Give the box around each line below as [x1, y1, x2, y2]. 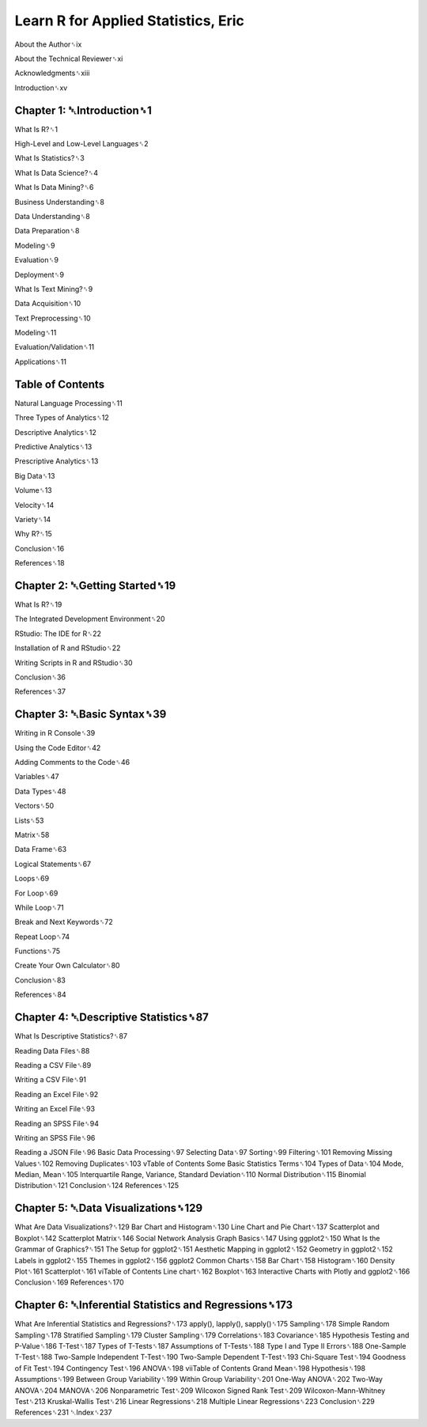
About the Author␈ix [14, 40, 82, 49]
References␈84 [14, 990, 66, 1000]
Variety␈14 [14, 514, 51, 524]
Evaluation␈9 [14, 255, 59, 265]
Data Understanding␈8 [14, 211, 90, 221]
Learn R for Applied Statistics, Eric [14, 12, 245, 29]
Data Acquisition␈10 [14, 299, 81, 308]
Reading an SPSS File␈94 [14, 1119, 99, 1128]
